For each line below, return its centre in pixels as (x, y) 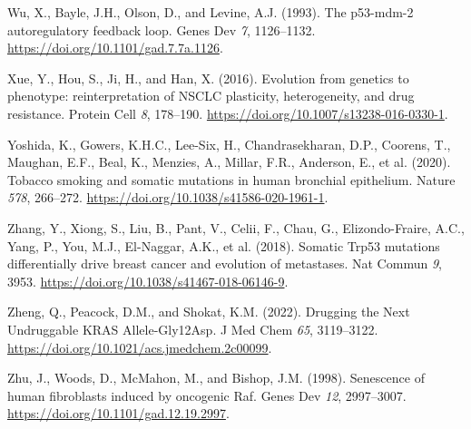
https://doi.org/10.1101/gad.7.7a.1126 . (115, 48)
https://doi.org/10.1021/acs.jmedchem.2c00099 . (140, 347)
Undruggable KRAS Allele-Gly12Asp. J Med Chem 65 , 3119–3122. (193, 329)
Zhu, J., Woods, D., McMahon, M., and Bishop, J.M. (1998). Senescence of (216, 378)
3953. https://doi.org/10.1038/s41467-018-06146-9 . (148, 281)
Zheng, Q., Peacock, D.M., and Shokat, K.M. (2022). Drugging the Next (209, 312)
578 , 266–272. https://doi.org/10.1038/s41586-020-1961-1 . (168, 197)
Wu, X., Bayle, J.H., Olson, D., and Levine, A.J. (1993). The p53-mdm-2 (211, 12)
